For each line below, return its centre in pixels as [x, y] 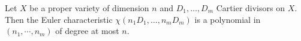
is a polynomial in [228, 19]
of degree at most [87, 31]
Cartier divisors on [250, 8]
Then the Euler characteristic [59, 19]
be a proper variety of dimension [89, 8]
